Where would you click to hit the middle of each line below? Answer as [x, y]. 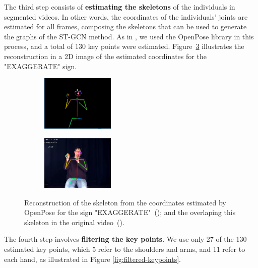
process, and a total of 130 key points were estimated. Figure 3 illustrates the [124, 46]
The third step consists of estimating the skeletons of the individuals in [120, 7]
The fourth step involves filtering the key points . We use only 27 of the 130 [125, 239]
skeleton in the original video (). [74, 222]
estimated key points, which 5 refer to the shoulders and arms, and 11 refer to [125, 249]
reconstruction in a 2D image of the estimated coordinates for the [105, 56]
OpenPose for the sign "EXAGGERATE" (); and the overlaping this [130, 212]
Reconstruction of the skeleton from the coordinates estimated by [125, 202]
